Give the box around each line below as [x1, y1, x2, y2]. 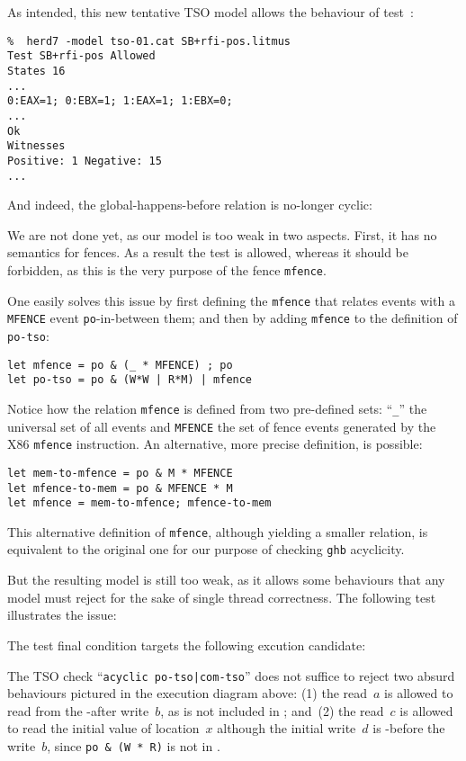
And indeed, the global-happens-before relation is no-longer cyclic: [7, 195, 372, 214]
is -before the [372, 719, 445, 738]
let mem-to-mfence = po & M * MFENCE [7, 466, 233, 479]
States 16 [7, 64, 66, 77]
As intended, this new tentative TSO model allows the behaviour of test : [7, 3, 414, 21]
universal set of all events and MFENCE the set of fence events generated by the [7, 416, 436, 435]
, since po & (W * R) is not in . [47, 736, 220, 755]
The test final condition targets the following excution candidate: [7, 635, 366, 654]
